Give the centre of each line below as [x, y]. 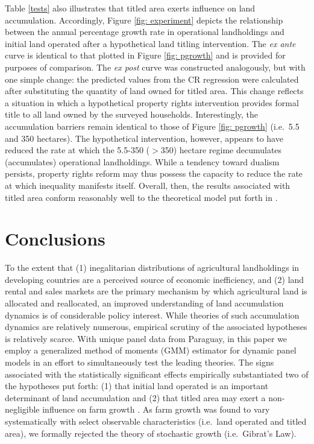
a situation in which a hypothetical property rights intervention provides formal [152, 102]
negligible [22, 409]
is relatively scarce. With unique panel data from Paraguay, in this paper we [146, 338]
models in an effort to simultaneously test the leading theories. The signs [140, 362]
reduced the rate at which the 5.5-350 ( [77, 150]
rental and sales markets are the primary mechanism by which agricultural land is [156, 291]
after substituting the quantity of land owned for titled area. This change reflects [154, 91]
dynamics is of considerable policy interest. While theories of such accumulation [152, 315]
